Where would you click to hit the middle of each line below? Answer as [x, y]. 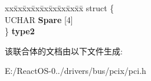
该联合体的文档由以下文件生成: [64, 51]
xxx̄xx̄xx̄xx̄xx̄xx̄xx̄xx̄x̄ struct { [60, 8]
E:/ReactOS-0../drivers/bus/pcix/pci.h [75, 71]
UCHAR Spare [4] [39, 19]
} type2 [20, 31]
